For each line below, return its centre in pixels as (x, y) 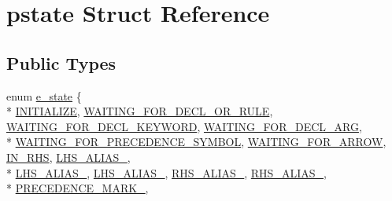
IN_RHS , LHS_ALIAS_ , (68, 157)
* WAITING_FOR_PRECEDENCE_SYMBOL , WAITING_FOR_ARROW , (196, 142)
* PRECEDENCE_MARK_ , (78, 188)
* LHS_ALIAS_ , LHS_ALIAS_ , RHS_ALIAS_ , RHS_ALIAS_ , (166, 172)
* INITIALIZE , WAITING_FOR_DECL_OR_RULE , (140, 111)
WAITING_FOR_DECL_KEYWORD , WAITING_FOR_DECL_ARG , (184, 126)
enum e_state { (44, 95)
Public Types (61, 62)
